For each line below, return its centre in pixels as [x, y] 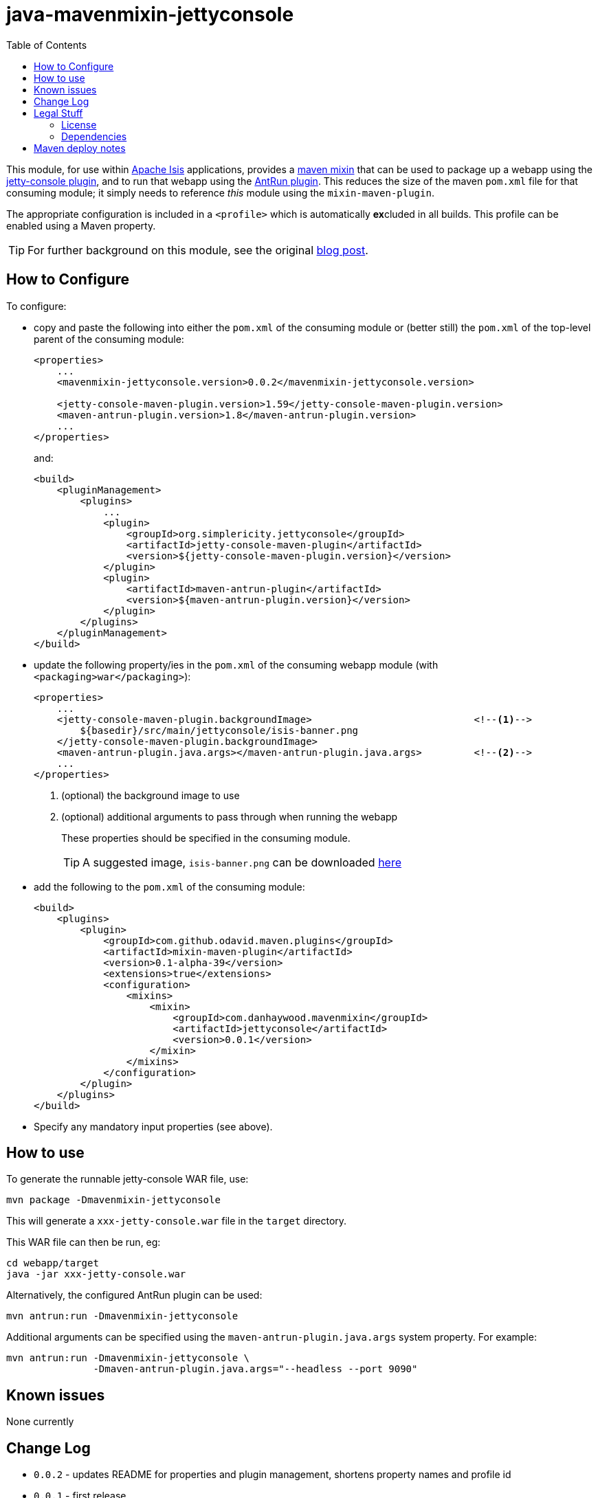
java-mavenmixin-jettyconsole [150, 14]
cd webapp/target [53, 1263]
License [79, 124]
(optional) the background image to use [151, 795]
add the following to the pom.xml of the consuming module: [169, 886]
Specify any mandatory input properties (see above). [153, 1126]
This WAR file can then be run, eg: [84, 1242]
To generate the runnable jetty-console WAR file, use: [128, 1179]
